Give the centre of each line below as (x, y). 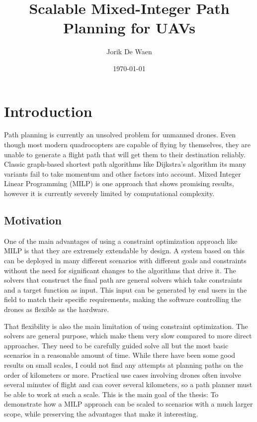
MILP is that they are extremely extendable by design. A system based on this (124, 251)
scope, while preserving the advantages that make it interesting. (101, 413)
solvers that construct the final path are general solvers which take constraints (123, 280)
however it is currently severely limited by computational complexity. (109, 193)
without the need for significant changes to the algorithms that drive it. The (120, 270)
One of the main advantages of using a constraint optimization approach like (121, 241)
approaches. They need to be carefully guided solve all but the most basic (116, 345)
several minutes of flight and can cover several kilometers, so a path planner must (128, 384)
